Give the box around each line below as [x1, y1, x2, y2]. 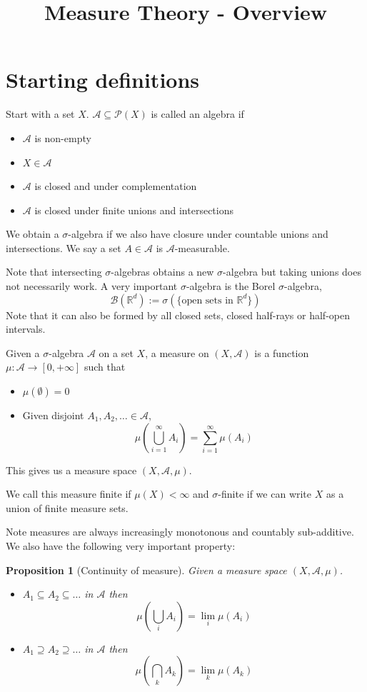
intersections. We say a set [6, 240, 121, 255]
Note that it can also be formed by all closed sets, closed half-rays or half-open [6, 307, 350, 322]
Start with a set [6, 106, 75, 121]
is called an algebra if [151, 106, 244, 121]
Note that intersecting [6, 264, 102, 279]
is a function [254, 345, 309, 360]
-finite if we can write [218, 486, 312, 501]
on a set [99, 345, 134, 360]
